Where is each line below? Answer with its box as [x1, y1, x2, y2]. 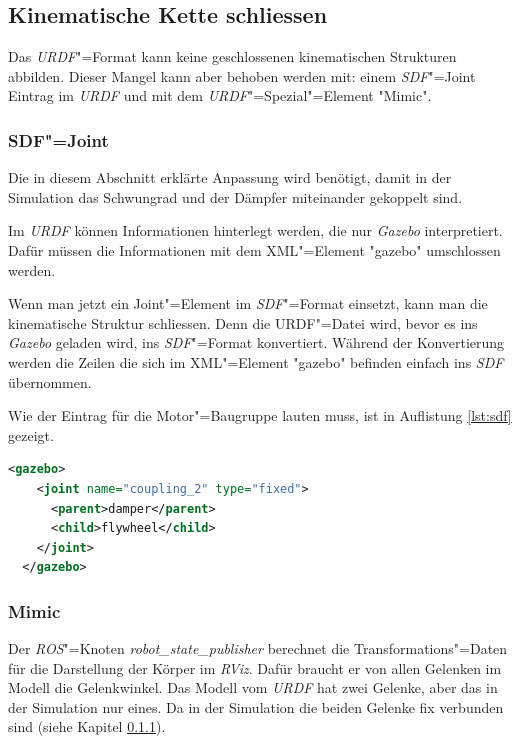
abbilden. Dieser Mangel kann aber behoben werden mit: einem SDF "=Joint [8, 65, 476, 86]
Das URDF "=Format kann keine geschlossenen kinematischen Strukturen [8, 46, 457, 67]
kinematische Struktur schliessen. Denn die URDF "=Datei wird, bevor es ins [8, 312, 478, 333]
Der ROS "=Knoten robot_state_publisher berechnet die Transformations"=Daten [8, 638, 508, 659]
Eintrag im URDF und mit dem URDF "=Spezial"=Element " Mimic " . [8, 85, 432, 106]
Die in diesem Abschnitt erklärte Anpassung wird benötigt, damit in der [8, 167, 452, 188]
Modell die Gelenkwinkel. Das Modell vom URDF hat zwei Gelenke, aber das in [8, 677, 498, 698]
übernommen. [8, 371, 92, 392]
